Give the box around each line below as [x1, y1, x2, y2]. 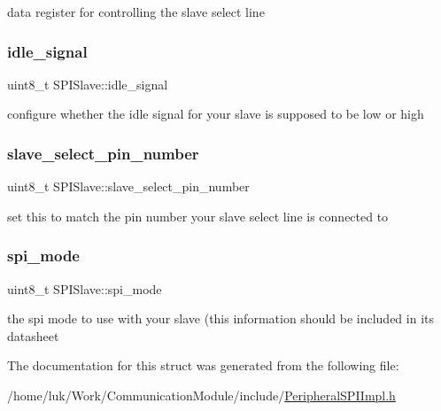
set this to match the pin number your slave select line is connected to [7, 206, 389, 225]
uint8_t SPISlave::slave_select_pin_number [7, 177, 250, 196]
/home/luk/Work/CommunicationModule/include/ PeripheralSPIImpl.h [7, 386, 396, 404]
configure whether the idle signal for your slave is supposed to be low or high [7, 105, 424, 123]
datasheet [7, 326, 59, 345]
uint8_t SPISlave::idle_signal [7, 74, 168, 93]
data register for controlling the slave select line [7, 3, 265, 20]
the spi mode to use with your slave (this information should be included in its [7, 309, 435, 328]
